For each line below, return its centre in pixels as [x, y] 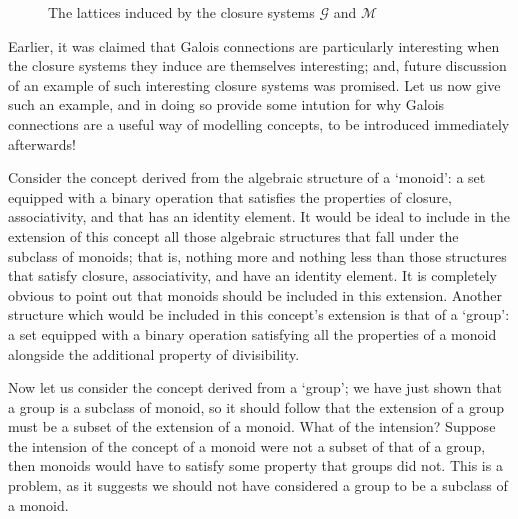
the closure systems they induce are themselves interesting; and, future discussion [257, 65]
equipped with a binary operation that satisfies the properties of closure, [230, 196]
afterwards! [42, 143]
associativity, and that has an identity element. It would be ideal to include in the [259, 216]
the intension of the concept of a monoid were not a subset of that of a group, [247, 445]
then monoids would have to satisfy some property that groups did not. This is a [255, 465]
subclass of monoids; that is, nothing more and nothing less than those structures [257, 255]
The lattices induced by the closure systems [181, 12]
